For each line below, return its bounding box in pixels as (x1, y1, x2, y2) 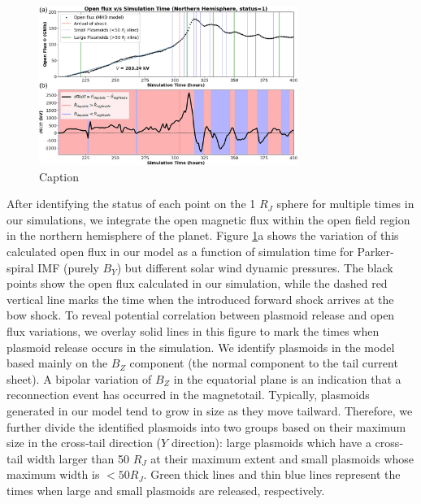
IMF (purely (37, 259, 99, 276)
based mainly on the (7, 354, 108, 371)
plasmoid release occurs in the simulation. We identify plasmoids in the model (7, 338, 395, 355)
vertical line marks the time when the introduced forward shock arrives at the (7, 290, 394, 307)
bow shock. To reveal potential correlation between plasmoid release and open (7, 306, 395, 324)
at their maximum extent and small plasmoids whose (150, 450, 414, 467)
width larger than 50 (26, 450, 129, 467)
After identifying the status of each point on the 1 (7, 195, 256, 212)
